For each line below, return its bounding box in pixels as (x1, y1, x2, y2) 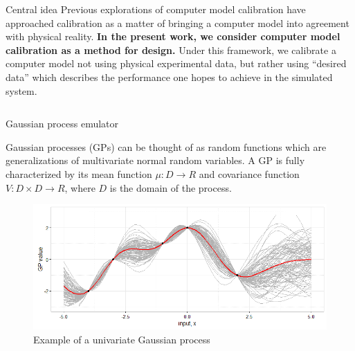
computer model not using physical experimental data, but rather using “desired (6, 56, 347, 71)
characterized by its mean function (6, 166, 152, 181)
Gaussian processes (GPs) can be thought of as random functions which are (6, 139, 327, 154)
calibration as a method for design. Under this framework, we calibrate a (6, 42, 336, 57)
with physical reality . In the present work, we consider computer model (6, 29, 340, 44)
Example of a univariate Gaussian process (33, 332, 210, 347)
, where (64, 180, 95, 195)
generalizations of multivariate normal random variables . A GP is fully (6, 153, 305, 168)
